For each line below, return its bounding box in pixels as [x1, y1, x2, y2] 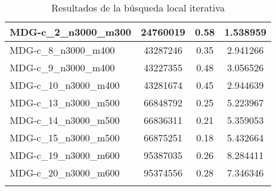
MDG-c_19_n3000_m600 [10, 148, 120, 162]
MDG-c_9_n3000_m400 [10, 60, 115, 74]
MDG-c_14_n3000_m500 [10, 113, 120, 127]
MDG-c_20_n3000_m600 [10, 166, 120, 180]
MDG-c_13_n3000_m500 [10, 95, 120, 109]
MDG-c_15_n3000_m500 [10, 131, 120, 144]
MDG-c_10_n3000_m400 [10, 78, 120, 92]
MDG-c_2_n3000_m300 [10, 25, 132, 39]
